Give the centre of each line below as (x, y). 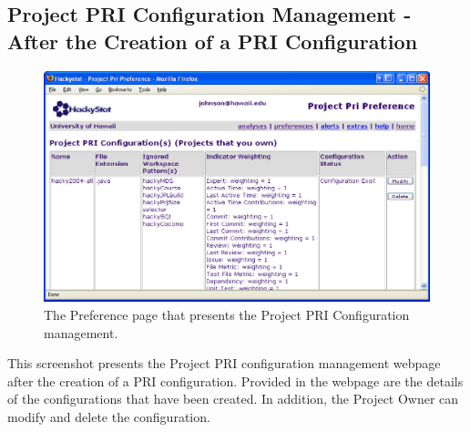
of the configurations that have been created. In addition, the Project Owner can (233, 399)
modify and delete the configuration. (109, 416)
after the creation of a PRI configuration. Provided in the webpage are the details (235, 381)
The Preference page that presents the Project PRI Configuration (227, 314)
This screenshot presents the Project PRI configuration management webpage (224, 363)
